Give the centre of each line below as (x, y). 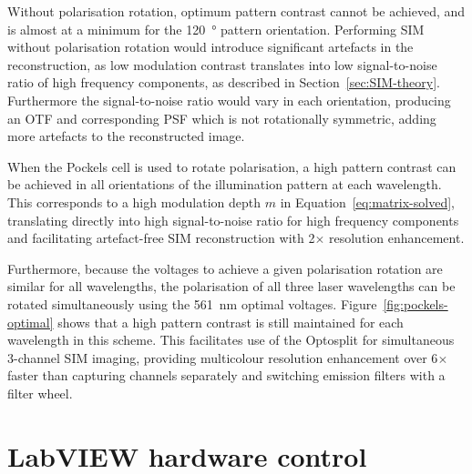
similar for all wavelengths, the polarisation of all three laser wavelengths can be (231, 286)
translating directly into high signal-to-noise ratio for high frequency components (233, 220)
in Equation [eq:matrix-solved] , (367, 202)
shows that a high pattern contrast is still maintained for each (231, 322)
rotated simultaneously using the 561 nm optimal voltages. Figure (192, 303)
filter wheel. (40, 393)
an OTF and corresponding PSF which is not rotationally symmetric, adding (222, 118)
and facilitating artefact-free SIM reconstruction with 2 (161, 238)
